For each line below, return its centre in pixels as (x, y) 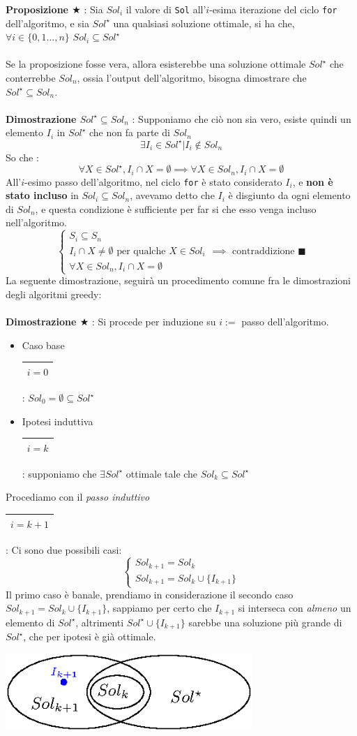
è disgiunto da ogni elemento (289, 195)
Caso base (43, 345)
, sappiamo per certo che (159, 608)
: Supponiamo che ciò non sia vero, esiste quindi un (242, 118)
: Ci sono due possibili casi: (64, 549)
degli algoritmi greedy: (54, 294)
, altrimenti (100, 622)
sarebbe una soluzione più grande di (265, 622)
